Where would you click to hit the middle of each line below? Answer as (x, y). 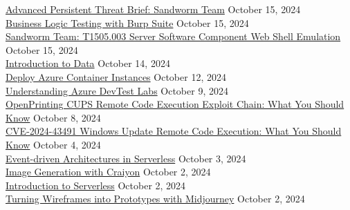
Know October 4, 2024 (53, 144)
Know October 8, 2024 (53, 117)
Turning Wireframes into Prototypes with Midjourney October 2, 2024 (155, 199)
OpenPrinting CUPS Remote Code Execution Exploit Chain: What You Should (175, 104)
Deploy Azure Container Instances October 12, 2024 (116, 76)
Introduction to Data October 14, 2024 (88, 63)
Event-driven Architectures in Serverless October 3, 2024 (126, 158)
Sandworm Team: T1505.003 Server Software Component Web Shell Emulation (173, 36)
